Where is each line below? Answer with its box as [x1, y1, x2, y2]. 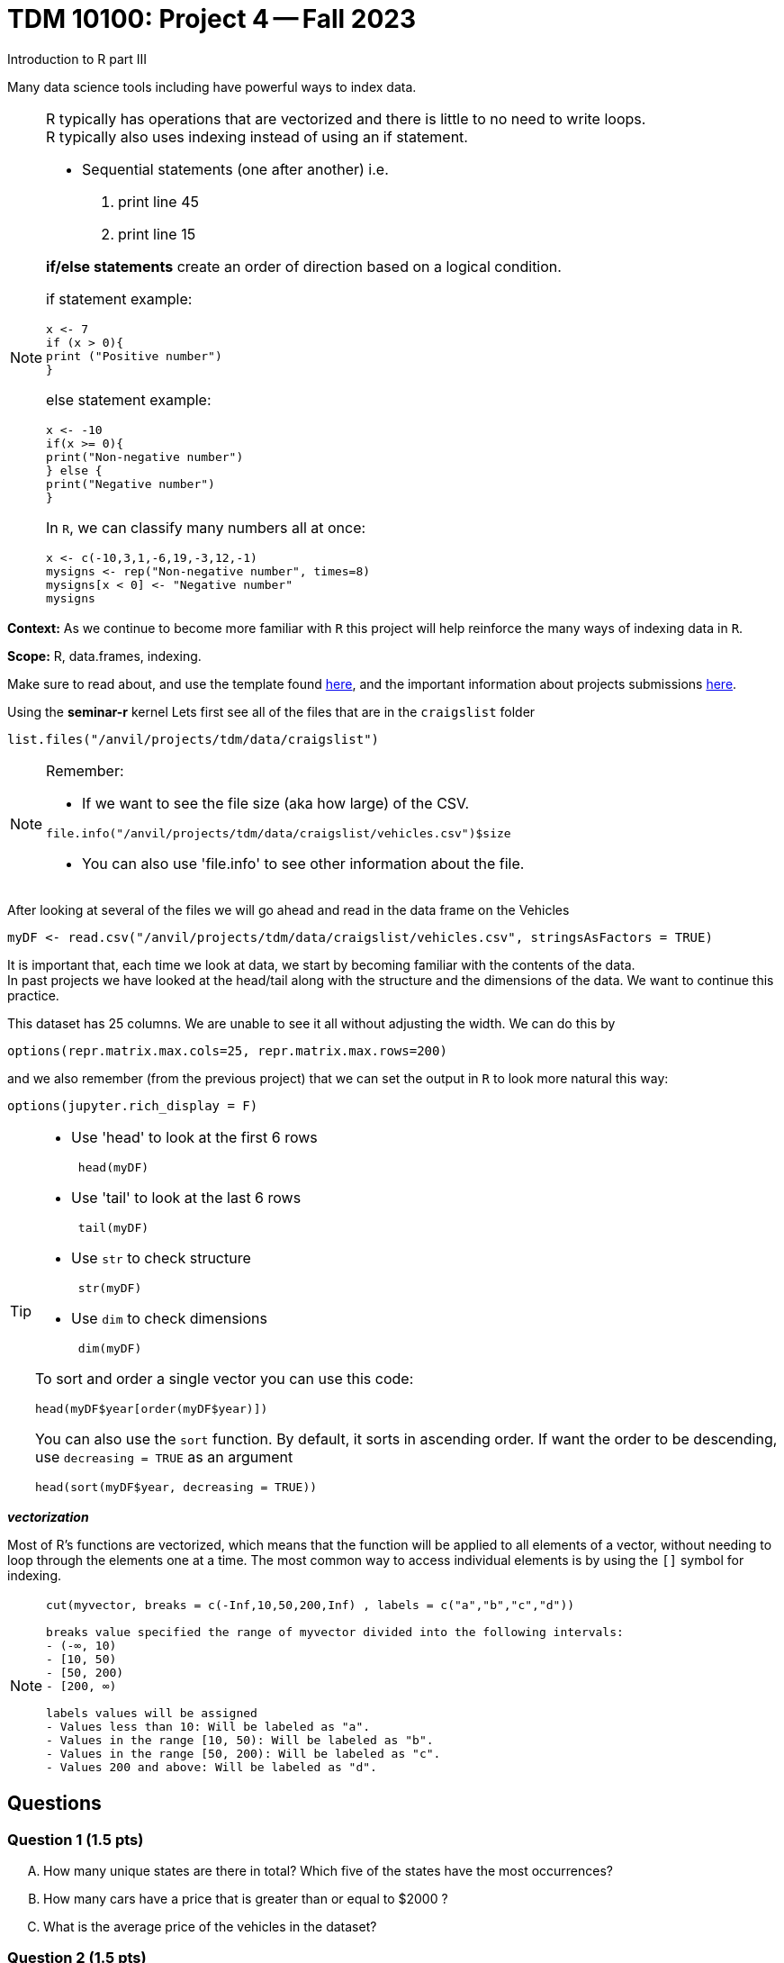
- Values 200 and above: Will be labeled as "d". [46, 1759, 377, 1774]
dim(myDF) [77, 1341, 142, 1355]
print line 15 [118, 224, 196, 243]
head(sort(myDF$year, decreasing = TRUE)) [35, 1479, 318, 1494]
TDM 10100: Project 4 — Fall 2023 [7, 4, 417, 34]
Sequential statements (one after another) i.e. [82, 159, 389, 178]
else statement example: [46, 390, 212, 409]
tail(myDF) [77, 1220, 149, 1235]
